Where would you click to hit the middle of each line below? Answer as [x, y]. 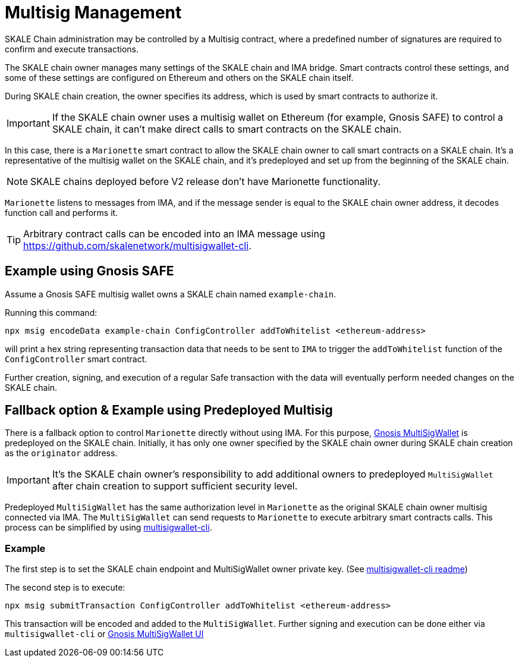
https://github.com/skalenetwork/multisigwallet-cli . [137, 245]
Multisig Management [93, 12]
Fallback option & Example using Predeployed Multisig [169, 410]
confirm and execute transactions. [72, 49]
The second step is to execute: [65, 588]
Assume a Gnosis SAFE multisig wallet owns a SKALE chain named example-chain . [171, 294]
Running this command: [51, 312]
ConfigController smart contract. [76, 359]
